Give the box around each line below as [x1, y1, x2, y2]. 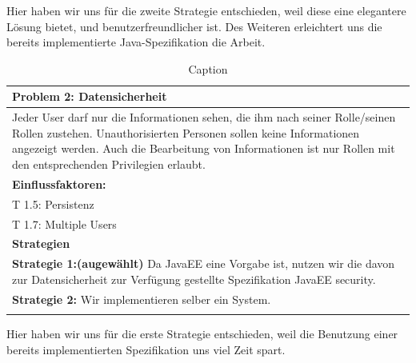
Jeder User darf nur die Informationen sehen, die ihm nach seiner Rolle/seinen [12, 109, 396, 126]
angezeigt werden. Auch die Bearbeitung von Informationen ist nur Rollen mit [12, 140, 395, 157]
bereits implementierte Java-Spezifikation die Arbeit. [6, 34, 266, 50]
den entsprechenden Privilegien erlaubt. [12, 156, 206, 172]
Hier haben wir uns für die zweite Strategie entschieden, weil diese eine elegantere [6, 2, 406, 18]
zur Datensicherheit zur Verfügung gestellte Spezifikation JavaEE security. [12, 270, 376, 287]
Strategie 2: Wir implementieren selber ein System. [12, 290, 271, 307]
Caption [188, 60, 228, 77]
